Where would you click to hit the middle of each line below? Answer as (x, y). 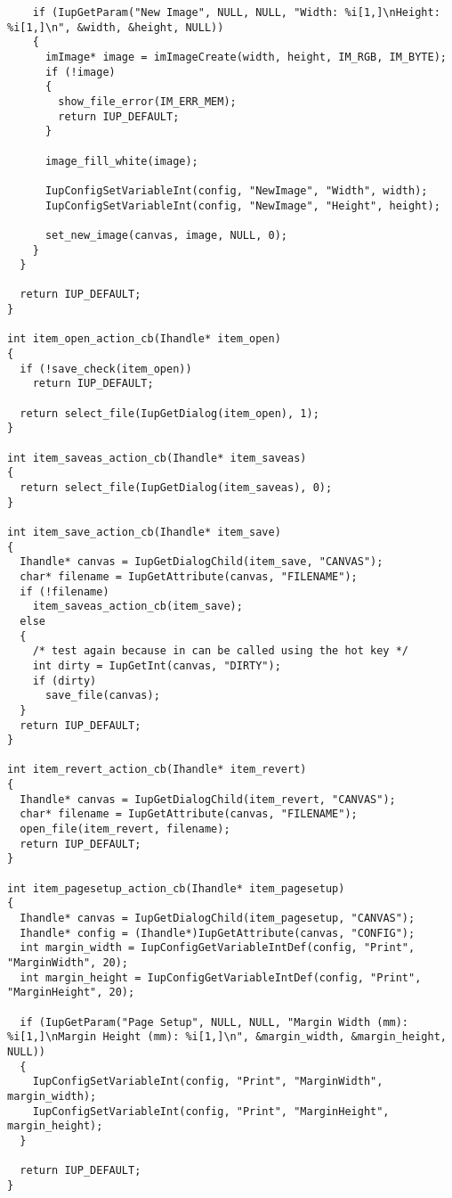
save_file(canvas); (102, 696)
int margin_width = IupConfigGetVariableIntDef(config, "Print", (218, 948)
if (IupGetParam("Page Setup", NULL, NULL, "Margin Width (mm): (214, 1022)
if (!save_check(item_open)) (106, 369)
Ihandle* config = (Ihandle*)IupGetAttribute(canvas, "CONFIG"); (218, 933)
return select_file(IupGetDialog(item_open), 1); (169, 413)
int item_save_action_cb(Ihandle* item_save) (144, 532)
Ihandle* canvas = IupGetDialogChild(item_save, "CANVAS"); (202, 562)
